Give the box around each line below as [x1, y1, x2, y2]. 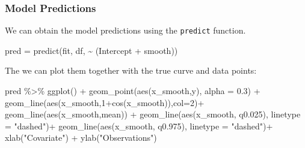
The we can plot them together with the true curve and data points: [5, 64, 257, 77]
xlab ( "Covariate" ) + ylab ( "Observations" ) [5, 131, 157, 144]
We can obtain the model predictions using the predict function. [5, 24, 246, 37]
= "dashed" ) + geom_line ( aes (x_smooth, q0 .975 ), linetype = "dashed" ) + [5, 119, 273, 132]
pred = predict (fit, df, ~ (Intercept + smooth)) [5, 44, 178, 56]
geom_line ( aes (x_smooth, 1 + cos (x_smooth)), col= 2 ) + [5, 96, 205, 108]
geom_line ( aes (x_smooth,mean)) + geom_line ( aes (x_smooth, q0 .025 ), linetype [5, 108, 301, 120]
